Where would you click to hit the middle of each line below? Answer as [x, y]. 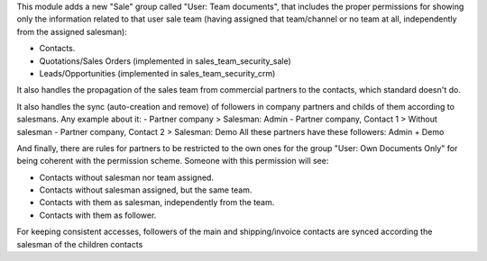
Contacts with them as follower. [98, 215]
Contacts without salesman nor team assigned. [126, 177]
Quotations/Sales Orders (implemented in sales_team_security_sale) [165, 61]
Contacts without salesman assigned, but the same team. [146, 190]
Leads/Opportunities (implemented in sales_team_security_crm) [157, 73]
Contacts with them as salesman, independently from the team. [157, 202]
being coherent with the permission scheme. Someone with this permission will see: [173, 161]
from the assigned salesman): [72, 31]
